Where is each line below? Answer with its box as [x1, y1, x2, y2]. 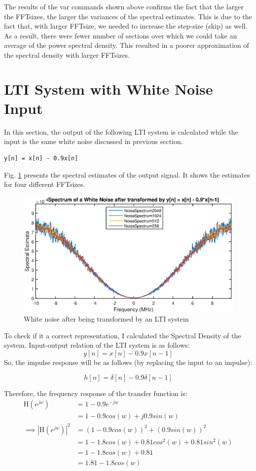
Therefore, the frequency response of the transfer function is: [4, 388, 187, 398]
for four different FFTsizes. [4, 179, 85, 189]
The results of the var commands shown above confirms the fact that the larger [4, 1, 244, 11]
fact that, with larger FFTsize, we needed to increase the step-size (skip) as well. [4, 21, 248, 31]
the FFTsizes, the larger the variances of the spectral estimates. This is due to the [4, 11, 252, 21]
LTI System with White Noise [4, 78, 213, 99]
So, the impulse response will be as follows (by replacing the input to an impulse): [4, 357, 252, 367]
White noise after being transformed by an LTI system [24, 314, 189, 324]
